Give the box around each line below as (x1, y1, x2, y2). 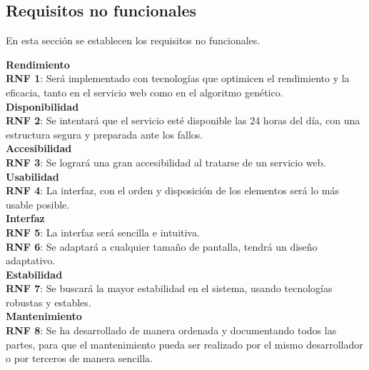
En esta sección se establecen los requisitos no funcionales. (6, 33, 261, 48)
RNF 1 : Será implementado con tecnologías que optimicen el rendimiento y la (6, 71, 350, 86)
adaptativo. (6, 253, 56, 268)
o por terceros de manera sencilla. (6, 351, 153, 366)
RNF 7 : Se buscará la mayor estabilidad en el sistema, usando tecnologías (6, 281, 333, 296)
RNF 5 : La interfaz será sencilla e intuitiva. (6, 224, 200, 239)
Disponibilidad (6, 99, 79, 114)
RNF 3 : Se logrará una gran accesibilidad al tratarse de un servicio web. (6, 154, 326, 169)
